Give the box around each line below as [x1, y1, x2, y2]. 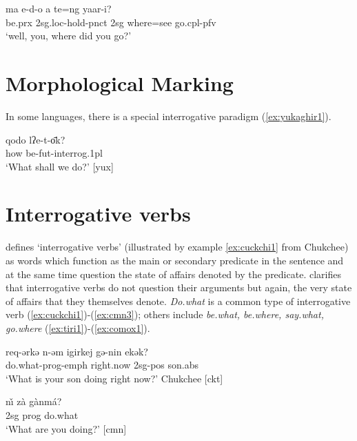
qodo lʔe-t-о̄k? [6, 132, 65, 146]
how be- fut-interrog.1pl [6, 146, 103, 160]
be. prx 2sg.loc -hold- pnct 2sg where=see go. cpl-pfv [6, 14, 216, 29]
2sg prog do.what [6, 407, 79, 422]
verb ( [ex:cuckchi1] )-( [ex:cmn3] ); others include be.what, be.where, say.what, [6, 307, 324, 322]
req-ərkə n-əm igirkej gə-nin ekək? [6, 344, 148, 358]
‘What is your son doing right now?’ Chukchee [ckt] [6, 371, 223, 385]
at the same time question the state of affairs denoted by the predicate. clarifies [6, 266, 341, 281]
